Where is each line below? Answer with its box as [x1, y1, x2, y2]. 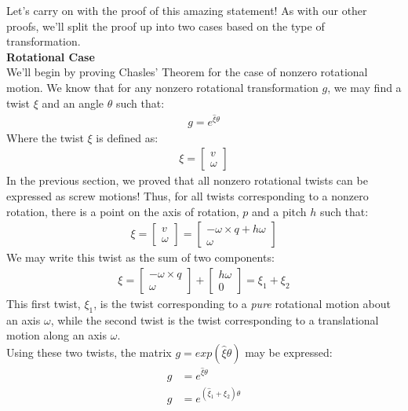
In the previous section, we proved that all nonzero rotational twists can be [6, 172, 368, 189]
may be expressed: [245, 343, 333, 360]
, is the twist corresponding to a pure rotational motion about [93, 295, 391, 311]
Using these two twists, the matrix [6, 343, 172, 360]
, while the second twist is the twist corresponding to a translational [50, 311, 379, 328]
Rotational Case [6, 48, 95, 64]
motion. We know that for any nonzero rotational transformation [6, 79, 319, 95]
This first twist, [6, 295, 81, 311]
